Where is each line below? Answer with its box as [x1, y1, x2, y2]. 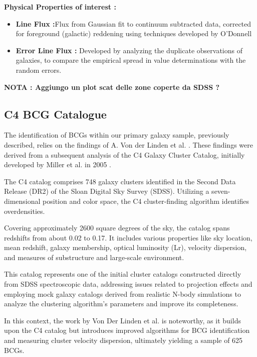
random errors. [16, 64, 62, 75]
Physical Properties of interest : [4, 2, 116, 12]
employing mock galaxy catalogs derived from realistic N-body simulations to [4, 288, 241, 299]
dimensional [4, 195, 41, 206]
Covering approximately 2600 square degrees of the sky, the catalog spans [4, 222, 230, 233]
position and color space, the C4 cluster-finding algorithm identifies [43, 195, 249, 206]
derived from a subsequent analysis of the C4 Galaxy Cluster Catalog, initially [4, 149, 245, 160]
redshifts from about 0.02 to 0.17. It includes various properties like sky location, [4, 232, 252, 243]
